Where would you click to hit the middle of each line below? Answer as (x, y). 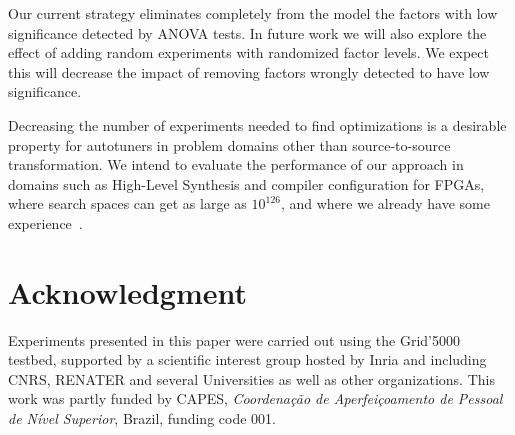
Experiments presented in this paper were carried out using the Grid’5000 (234, 339)
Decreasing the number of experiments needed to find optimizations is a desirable (257, 124)
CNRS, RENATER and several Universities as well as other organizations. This (251, 378)
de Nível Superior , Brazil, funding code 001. (142, 418)
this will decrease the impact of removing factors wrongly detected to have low (249, 71)
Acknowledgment (127, 291)
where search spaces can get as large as (127, 203)
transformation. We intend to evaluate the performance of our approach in (236, 164)
